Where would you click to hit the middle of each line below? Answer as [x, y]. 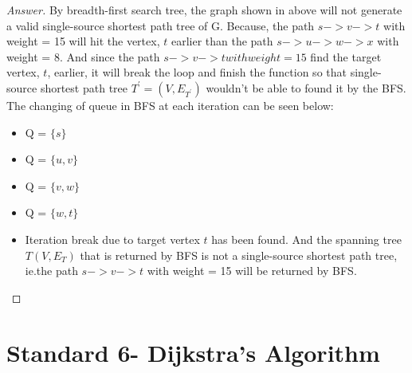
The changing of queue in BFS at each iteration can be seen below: [170, 105]
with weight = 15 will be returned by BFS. [252, 271]
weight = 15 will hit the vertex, [83, 41]
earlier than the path [222, 41]
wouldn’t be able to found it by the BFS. [306, 87]
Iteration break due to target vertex [112, 239]
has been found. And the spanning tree [306, 239]
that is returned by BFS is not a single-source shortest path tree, [239, 255]
